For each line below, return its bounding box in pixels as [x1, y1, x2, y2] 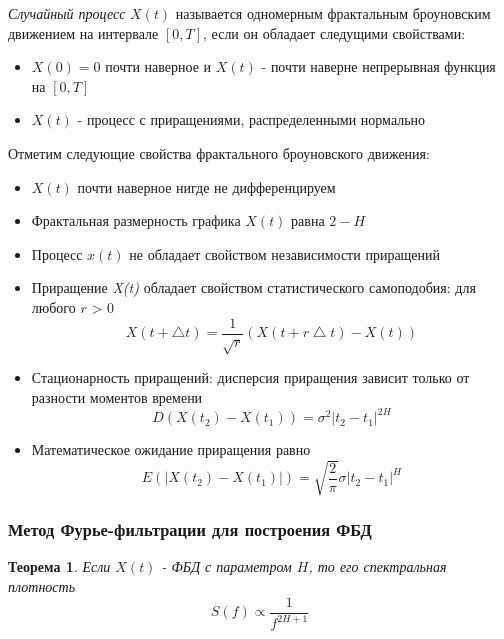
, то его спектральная [308, 556, 447, 577]
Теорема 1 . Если [8, 556, 111, 577]
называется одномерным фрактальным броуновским [175, 3, 491, 23]
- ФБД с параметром [161, 556, 292, 577]
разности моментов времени [31, 386, 203, 407]
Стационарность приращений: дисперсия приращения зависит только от [31, 367, 470, 388]
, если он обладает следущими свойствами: [203, 22, 466, 43]
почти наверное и [105, 56, 212, 77]
